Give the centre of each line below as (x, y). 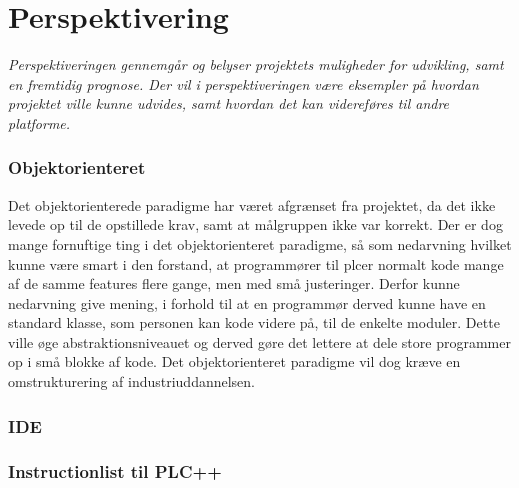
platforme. (39, 122)
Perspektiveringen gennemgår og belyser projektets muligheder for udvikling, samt (256, 64)
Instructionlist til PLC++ (115, 471)
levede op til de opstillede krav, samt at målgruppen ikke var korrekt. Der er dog (255, 224)
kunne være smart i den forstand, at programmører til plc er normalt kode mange (256, 263)
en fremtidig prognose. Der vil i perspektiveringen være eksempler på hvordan (243, 83)
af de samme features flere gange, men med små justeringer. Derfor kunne (234, 283)
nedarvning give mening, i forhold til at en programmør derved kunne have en (247, 302)
